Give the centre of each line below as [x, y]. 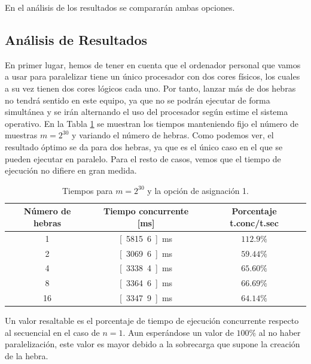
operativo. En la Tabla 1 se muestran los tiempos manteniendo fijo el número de [152, 123]
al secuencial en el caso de [52, 332]
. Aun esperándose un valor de [178, 332]
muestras [21, 135]
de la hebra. [27, 356]
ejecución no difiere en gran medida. [71, 170]
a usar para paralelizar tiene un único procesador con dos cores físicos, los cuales [153, 76]
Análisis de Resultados [76, 39]
